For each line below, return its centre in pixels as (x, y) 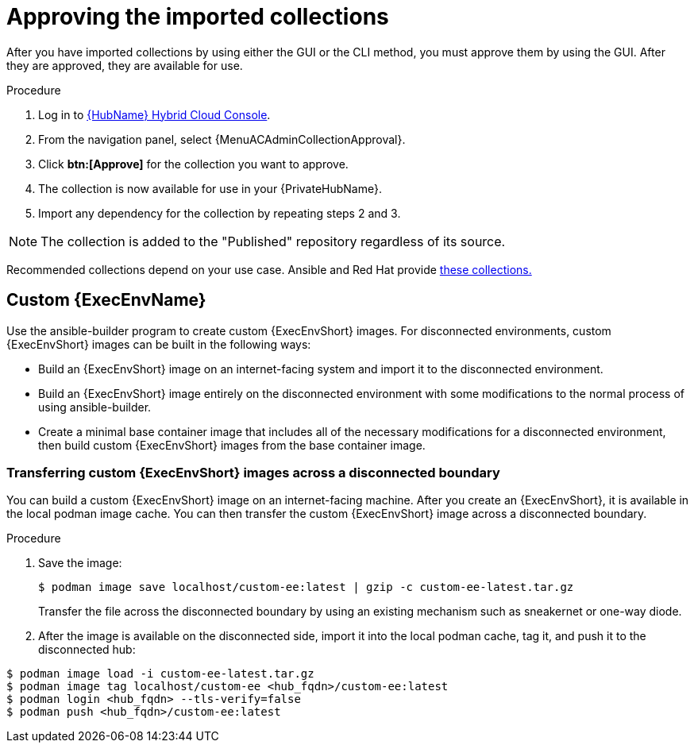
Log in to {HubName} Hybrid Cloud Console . (154, 114)
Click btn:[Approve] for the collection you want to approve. (193, 164)
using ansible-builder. (95, 407)
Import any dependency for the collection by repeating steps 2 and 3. (220, 213)
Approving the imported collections (198, 17)
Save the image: (80, 563)
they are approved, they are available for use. (125, 65)
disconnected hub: (87, 650)
